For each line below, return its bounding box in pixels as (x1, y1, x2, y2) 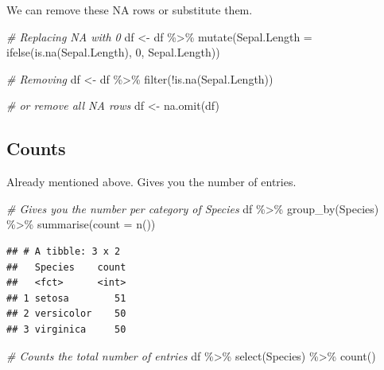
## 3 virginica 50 (6, 323, 126, 335)
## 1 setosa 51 (6, 292, 126, 304)
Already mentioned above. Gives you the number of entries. (6, 173, 297, 190)
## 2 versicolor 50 (6, 308, 126, 320)
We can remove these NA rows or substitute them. (6, 2, 253, 18)
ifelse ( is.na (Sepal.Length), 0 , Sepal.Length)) (6, 44, 220, 60)
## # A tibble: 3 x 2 (6, 245, 121, 257)
